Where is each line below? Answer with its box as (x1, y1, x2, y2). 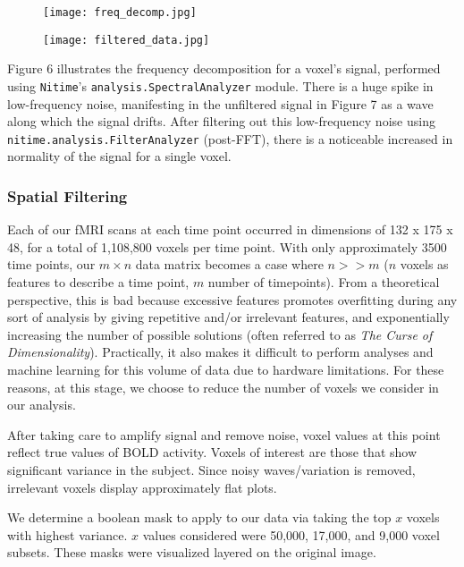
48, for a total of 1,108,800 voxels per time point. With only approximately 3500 (7, 237, 447, 256)
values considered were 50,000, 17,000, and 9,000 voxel (142, 525, 440, 544)
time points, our (7, 255, 96, 274)
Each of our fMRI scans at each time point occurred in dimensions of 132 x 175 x (7, 220, 453, 239)
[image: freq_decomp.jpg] (43, 6, 197, 19)
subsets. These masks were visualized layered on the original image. (7, 543, 376, 562)
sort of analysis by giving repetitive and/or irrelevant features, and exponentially (7, 308, 450, 326)
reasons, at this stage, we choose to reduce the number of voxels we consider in (7, 377, 439, 396)
